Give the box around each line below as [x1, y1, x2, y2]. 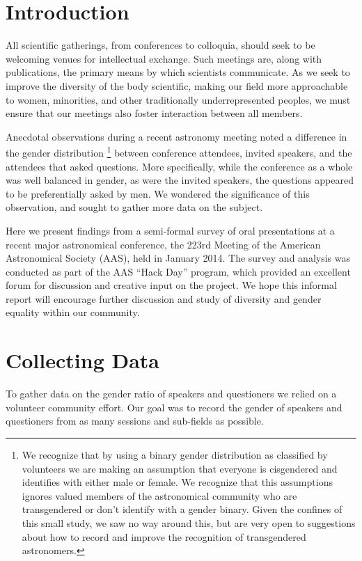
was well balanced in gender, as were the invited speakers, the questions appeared [6, 173, 354, 187]
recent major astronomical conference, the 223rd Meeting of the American [6, 237, 321, 251]
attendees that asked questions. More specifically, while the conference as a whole [6, 159, 353, 173]
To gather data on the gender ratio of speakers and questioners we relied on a [6, 386, 337, 401]
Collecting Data [6, 346, 159, 374]
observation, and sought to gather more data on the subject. [6, 200, 263, 214]
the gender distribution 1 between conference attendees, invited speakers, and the [6, 143, 352, 159]
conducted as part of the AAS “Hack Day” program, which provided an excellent [6, 264, 351, 278]
